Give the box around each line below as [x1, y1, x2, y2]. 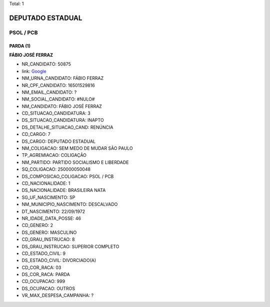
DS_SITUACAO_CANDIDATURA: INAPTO [21, 117, 104, 123]
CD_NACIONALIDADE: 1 [21, 180, 70, 186]
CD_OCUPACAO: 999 [21, 278, 65, 284]
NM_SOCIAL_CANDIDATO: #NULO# [21, 96, 95, 102]
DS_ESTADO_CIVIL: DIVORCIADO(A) [21, 257, 96, 263]
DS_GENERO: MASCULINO [21, 229, 77, 235]
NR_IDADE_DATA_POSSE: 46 [21, 215, 81, 221]
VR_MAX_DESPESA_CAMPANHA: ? [21, 292, 94, 298]
